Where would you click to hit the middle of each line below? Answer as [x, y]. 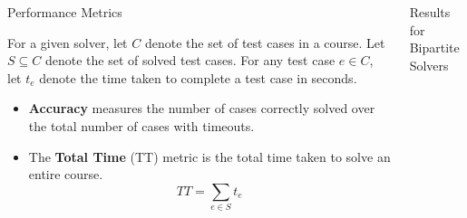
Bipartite [434, 47]
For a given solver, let [68, 42]
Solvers [429, 65]
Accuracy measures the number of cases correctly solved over [202, 108]
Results [430, 12]
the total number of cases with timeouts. [141, 125]
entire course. [66, 174]
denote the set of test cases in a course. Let [265, 42]
